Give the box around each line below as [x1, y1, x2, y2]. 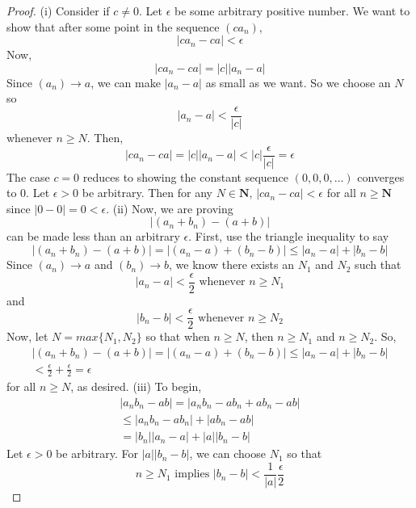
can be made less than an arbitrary [6, 228, 180, 245]
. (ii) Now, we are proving [106, 199, 233, 216]
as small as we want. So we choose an [205, 73, 391, 90]
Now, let [6, 328, 48, 345]
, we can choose [189, 445, 266, 462]
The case [6, 168, 50, 185]
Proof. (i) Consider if [6, 2, 110, 19]
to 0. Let [6, 184, 50, 201]
